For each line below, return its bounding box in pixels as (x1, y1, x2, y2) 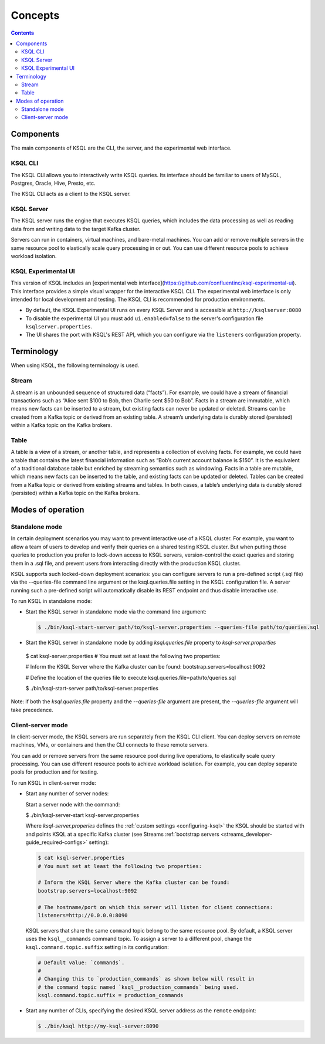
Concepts (11, 9, 60, 22)
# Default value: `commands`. (38, 959, 125, 966)
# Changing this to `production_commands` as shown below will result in (38, 975, 255, 982)
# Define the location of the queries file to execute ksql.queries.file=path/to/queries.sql (25, 674, 236, 681)
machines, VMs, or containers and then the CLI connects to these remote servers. (11, 741, 209, 748)
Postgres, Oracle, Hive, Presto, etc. (11, 179, 96, 187)
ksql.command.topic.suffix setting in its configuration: (25, 943, 170, 950)
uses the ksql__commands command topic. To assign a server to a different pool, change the (25, 935, 252, 943)
